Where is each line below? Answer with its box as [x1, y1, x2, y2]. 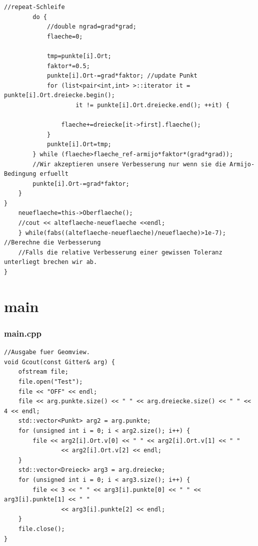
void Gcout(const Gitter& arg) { [4, 358, 115, 366]
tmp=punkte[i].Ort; [46, 52, 111, 60]
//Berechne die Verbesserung [4, 239, 101, 246]
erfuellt [39, 170, 68, 178]
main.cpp [4, 327, 41, 339]
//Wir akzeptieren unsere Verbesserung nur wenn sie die [32, 160, 226, 168]
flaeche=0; [46, 33, 83, 40]
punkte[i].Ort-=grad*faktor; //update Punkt [46, 72, 197, 80]
